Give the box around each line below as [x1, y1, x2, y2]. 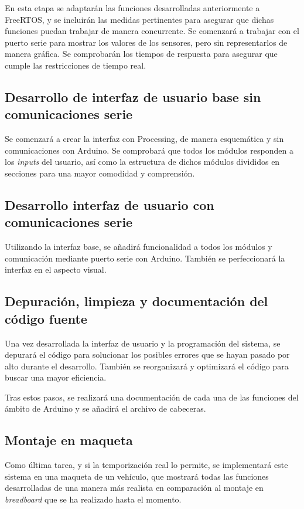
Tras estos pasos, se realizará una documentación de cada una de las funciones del [5, 391, 299, 403]
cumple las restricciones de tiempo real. [5, 59, 146, 71]
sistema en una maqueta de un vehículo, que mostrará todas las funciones [5, 470, 269, 482]
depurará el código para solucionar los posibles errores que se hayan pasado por [5, 348, 290, 361]
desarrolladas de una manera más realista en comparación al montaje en [5, 481, 264, 494]
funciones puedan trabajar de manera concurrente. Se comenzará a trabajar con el [5, 25, 299, 37]
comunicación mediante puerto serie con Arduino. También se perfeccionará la [5, 252, 285, 264]
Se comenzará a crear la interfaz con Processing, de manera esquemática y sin [5, 133, 284, 145]
